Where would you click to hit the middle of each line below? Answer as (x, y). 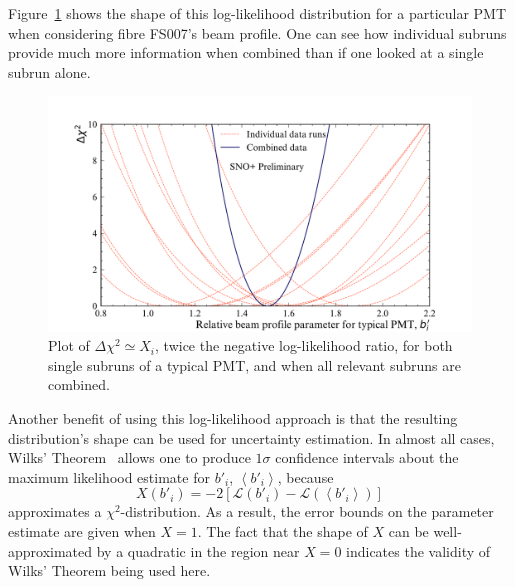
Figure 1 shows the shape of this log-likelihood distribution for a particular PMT (257, 13)
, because (305, 476)
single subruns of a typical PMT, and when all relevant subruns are (254, 364)
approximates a (55, 511)
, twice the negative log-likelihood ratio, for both (304, 345)
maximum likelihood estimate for (109, 476)
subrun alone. (49, 71)
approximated (50, 550)
